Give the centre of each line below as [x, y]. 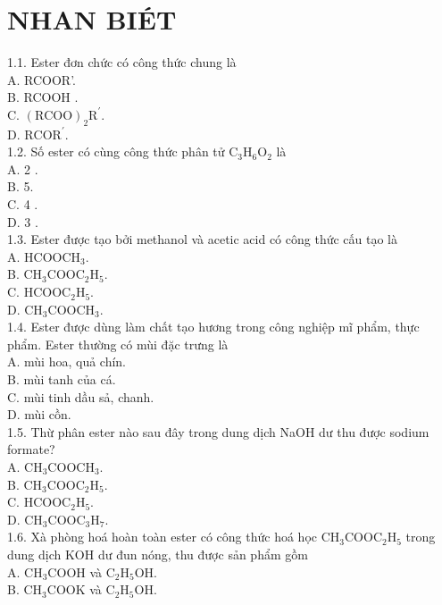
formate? [31, 449]
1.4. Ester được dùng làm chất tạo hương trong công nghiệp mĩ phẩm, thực [213, 327]
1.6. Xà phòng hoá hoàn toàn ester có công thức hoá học [163, 537]
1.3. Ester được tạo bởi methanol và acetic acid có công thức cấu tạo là [202, 239]
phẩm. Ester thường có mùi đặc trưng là [118, 344]
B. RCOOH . [43, 97]
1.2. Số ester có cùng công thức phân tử [116, 151]
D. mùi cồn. [39, 414]
